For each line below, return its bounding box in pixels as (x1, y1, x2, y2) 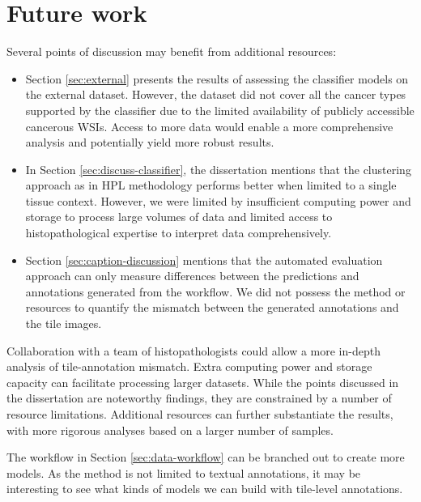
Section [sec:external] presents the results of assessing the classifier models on (25, 70, 409, 87)
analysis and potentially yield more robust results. (25, 134, 274, 151)
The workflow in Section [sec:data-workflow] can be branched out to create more (6, 449, 405, 466)
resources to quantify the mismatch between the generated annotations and (25, 299, 399, 316)
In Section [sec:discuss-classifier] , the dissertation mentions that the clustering (25, 160, 411, 177)
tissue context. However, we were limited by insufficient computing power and (25, 192, 411, 209)
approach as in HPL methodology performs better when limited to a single (25, 177, 397, 194)
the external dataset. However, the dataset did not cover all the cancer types (25, 86, 406, 103)
